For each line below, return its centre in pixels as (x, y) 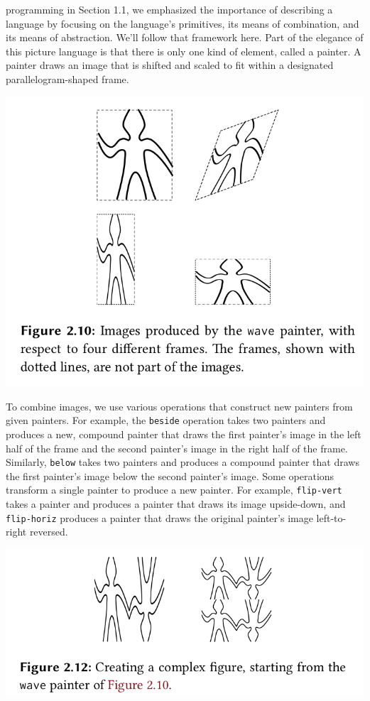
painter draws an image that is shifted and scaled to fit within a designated (170, 65)
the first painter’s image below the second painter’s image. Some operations (170, 476)
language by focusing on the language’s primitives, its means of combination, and (183, 23)
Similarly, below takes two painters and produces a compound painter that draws (183, 462)
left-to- (331, 517)
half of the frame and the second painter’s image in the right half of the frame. (177, 448)
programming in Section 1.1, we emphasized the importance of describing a (169, 9)
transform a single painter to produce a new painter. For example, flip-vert (174, 490)
